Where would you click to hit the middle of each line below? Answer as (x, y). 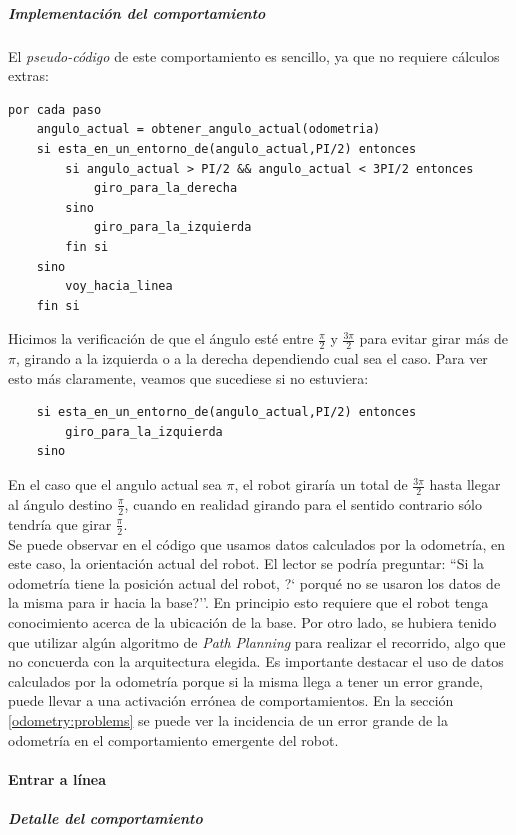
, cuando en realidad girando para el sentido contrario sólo (303, 503)
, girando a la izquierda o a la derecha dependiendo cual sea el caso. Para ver (251, 358)
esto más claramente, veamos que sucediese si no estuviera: (188, 377)
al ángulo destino (60, 503)
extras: (28, 75)
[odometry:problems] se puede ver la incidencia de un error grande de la (228, 719)
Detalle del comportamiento (105, 817)
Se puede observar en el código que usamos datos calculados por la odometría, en (257, 543)
